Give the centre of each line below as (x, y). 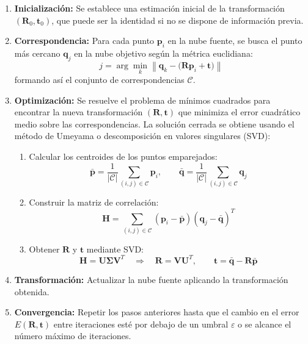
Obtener (44, 249)
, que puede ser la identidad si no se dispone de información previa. (178, 20)
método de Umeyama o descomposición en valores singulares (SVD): (142, 136)
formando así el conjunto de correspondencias (99, 80)
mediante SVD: (115, 249)
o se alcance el (265, 324)
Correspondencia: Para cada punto (84, 41)
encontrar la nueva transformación (79, 112)
